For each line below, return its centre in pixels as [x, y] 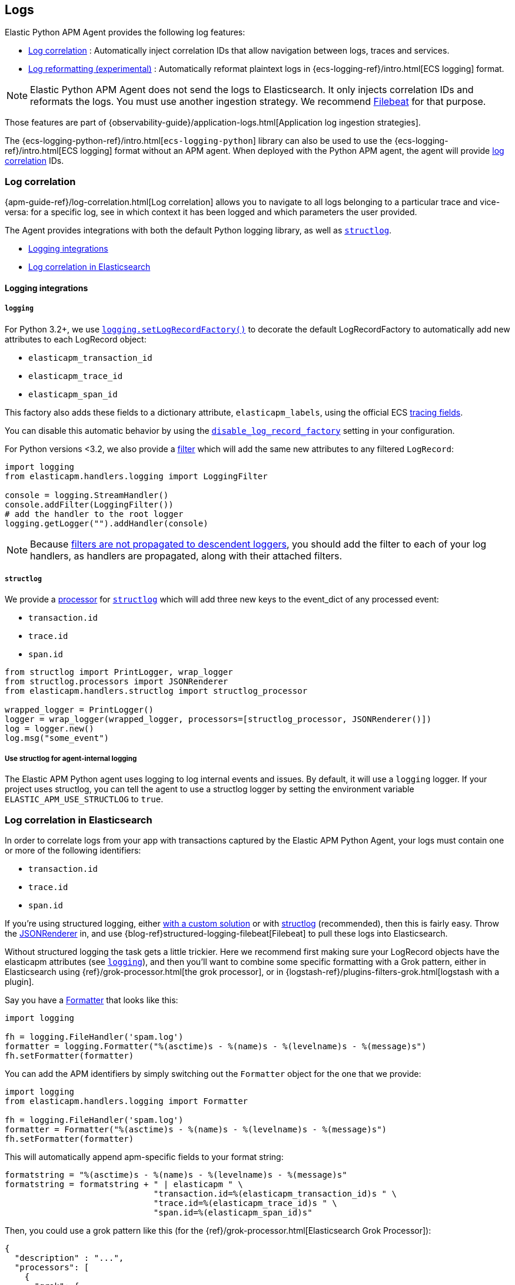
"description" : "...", [69, 1258]
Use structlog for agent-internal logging [71, 758]
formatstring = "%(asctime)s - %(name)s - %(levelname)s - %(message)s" [176, 1174]
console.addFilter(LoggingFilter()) [89, 504]
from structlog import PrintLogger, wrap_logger [119, 672]
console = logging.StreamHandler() [87, 495]
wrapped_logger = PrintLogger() [79, 710]
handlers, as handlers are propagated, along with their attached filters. [186, 556]
